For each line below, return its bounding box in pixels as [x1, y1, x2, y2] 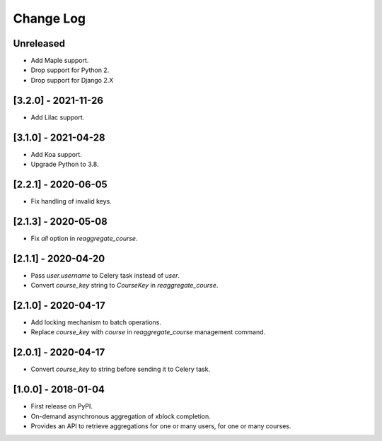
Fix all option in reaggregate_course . [30, 234, 138, 242]
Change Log [13, 11, 86, 26]
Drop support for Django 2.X [30, 76, 114, 84]
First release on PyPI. [30, 402, 93, 411]
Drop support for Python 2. [30, 66, 110, 74]
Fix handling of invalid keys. [30, 196, 112, 205]
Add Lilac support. [30, 113, 85, 122]
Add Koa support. [30, 150, 83, 158]
